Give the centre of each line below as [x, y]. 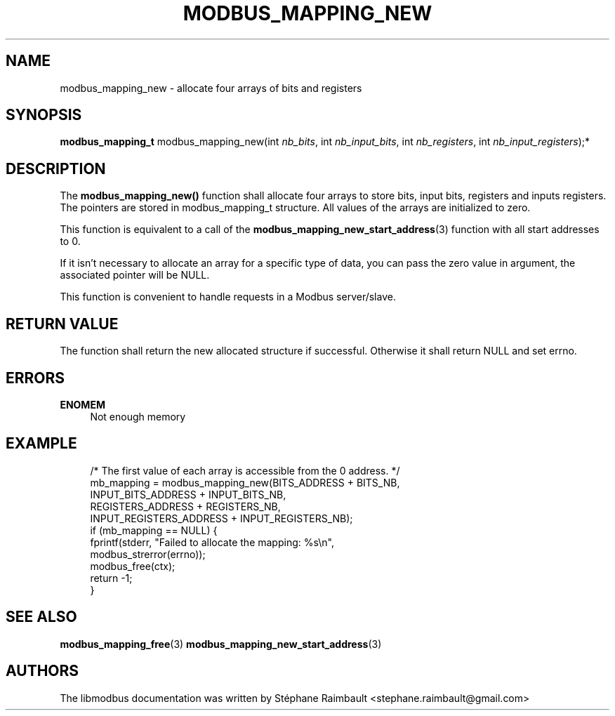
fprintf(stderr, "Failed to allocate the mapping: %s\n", [212, 542]
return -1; [111, 578]
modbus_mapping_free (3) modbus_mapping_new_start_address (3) [221, 644]
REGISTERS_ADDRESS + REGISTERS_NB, [185, 506]
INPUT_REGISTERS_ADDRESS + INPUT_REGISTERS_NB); [221, 518]
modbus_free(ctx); [133, 566]
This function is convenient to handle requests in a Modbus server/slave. [228, 297]
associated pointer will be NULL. [135, 275]
